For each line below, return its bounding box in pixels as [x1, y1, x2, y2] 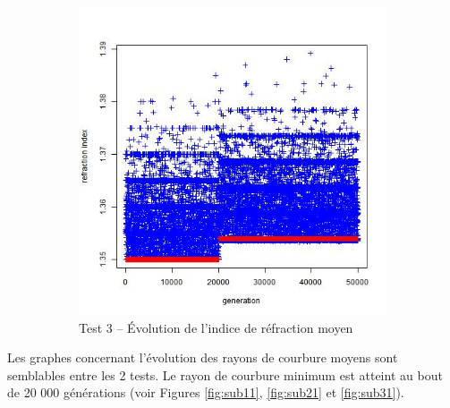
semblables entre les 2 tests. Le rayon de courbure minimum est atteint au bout [7, 365, 443, 384]
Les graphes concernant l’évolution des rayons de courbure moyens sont [7, 348, 398, 367]
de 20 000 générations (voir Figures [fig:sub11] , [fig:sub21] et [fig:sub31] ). [7, 383, 404, 402]
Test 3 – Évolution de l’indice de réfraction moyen [79, 318, 353, 336]
